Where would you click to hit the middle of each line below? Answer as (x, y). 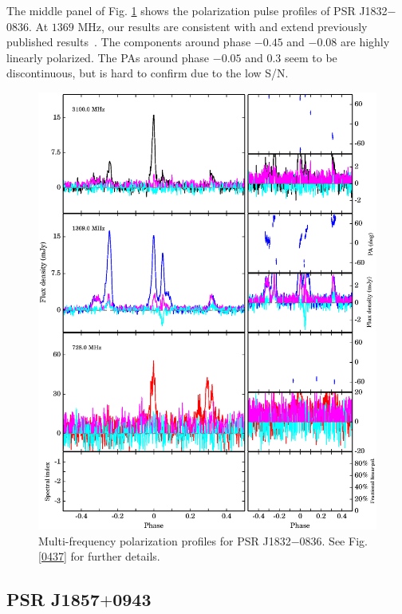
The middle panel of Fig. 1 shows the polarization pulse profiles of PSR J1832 (197, 10)
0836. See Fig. (333, 540)
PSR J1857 (53, 599)
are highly (365, 42)
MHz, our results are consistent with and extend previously (223, 26)
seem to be (311, 57)
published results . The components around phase (129, 42)
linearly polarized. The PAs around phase (108, 57)
